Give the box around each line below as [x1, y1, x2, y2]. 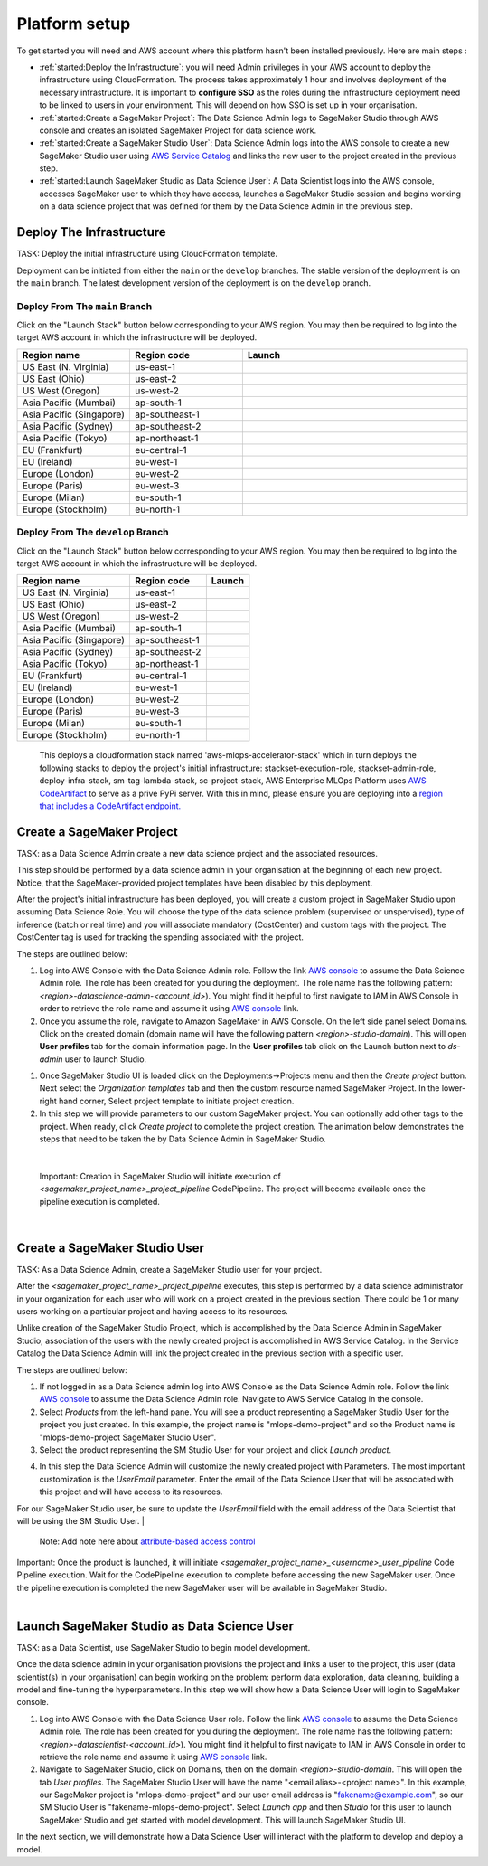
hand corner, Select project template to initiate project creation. [59, 1095, 295, 1106]
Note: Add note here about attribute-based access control [39, 1536, 256, 1547]
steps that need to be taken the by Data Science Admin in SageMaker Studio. [39, 1133, 327, 1144]
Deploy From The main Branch [16, 299, 153, 312]
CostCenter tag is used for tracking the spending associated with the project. [16, 932, 305, 942]
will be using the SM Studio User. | [16, 1515, 145, 1526]
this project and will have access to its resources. [39, 1486, 223, 1497]
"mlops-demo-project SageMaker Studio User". [39, 1432, 217, 1443]
